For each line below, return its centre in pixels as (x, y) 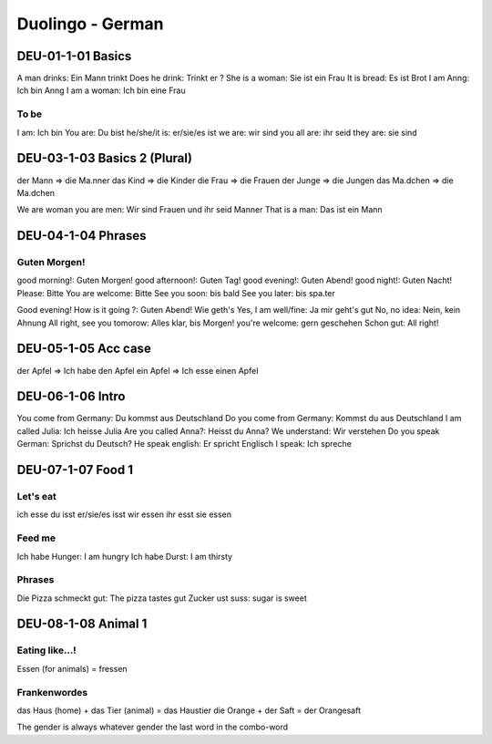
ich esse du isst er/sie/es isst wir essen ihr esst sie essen (124, 514)
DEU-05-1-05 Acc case (84, 349)
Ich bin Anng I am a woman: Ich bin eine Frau (101, 90)
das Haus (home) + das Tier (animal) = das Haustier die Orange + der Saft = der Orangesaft (189, 710)
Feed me (36, 538)
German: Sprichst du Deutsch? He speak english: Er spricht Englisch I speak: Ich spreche (184, 444)
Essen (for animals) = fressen (72, 668)
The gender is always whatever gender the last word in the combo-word (153, 727)
